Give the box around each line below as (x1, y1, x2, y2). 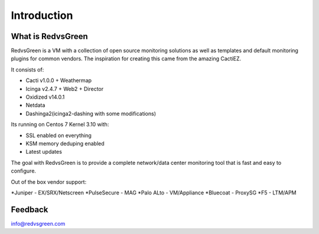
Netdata (25, 102, 45, 109)
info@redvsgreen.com (11, 220, 66, 227)
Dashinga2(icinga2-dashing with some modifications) (25, 110, 157, 117)
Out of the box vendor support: (11, 178, 87, 186)
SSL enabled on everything (25, 132, 92, 139)
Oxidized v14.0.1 (25, 93, 65, 100)
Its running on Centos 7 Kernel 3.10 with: (11, 121, 109, 128)
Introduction (11, 9, 73, 22)
